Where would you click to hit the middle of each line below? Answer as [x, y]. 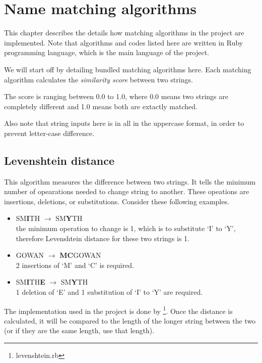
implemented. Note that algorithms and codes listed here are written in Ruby [124, 42]
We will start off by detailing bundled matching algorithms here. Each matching [128, 69]
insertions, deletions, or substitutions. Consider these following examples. [117, 201]
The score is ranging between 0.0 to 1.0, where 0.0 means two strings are [116, 96]
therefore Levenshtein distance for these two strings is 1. [103, 238]
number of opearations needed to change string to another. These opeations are [127, 191]
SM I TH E [30, 282]
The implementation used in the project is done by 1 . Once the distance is [118, 310]
